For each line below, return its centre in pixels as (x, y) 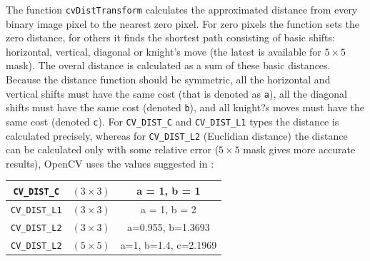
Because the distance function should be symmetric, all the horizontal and (168, 80)
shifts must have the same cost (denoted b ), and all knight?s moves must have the (185, 107)
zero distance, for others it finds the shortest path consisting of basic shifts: (170, 37)
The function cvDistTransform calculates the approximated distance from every (182, 9)
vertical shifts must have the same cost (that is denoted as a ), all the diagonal (176, 93)
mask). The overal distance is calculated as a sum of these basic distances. (168, 65)
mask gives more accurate (299, 149)
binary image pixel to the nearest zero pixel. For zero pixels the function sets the (182, 23)
